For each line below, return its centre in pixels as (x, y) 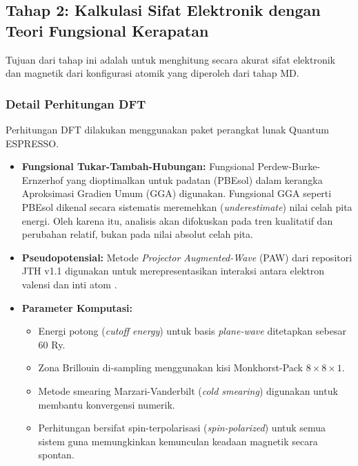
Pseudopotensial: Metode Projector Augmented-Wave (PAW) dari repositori (187, 257)
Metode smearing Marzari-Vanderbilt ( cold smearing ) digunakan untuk (188, 390)
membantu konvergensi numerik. (107, 404)
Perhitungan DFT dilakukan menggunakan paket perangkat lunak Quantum (167, 129)
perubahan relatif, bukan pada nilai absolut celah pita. (137, 234)
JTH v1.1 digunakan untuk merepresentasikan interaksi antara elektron (173, 271)
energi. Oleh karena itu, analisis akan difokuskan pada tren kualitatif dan (177, 220)
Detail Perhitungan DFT (76, 103)
